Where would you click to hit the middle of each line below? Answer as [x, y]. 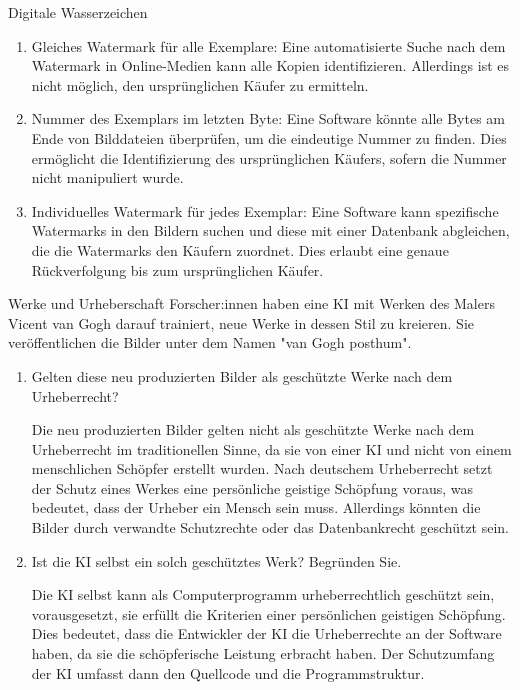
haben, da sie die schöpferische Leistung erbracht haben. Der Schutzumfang [263, 653]
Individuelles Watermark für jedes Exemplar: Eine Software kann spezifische [265, 210]
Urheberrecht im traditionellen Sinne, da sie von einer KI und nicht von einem [271, 448]
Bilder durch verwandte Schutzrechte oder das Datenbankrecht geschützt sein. [270, 527]
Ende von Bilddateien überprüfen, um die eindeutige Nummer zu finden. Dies [269, 137]
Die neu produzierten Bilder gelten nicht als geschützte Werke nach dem [253, 429]
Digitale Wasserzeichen [78, 12]
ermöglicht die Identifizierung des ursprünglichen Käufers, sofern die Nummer [269, 157]
